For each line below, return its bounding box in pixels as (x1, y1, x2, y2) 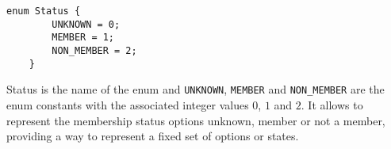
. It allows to (301, 96, 363, 113)
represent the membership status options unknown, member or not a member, (6, 112, 385, 128)
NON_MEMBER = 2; (52, 44, 137, 56)
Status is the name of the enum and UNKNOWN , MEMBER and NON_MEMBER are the (6, 81, 385, 97)
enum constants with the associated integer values (6, 96, 249, 113)
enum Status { (6, 6, 81, 17)
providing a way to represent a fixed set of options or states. (6, 128, 299, 144)
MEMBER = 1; (52, 32, 115, 44)
